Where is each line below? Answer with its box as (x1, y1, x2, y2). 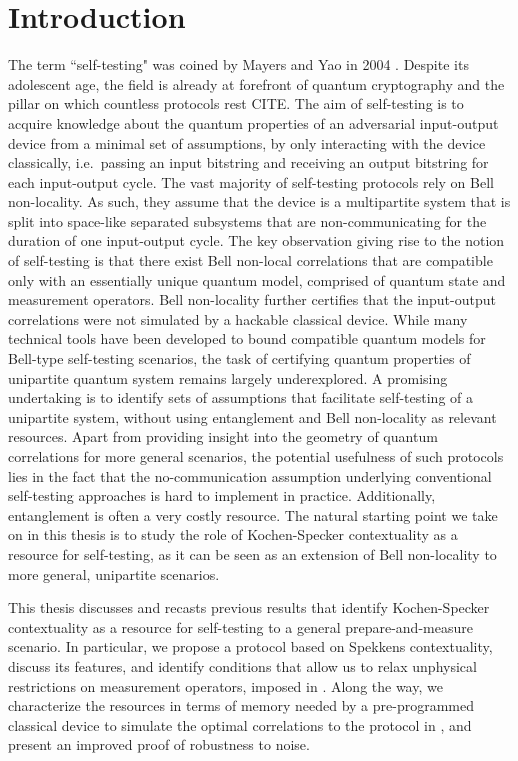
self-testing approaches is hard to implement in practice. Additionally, (8, 485, 436, 506)
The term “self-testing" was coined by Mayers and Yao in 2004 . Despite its (8, 54, 469, 75)
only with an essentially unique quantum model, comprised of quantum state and (8, 269, 506, 290)
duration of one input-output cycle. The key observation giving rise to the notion (8, 230, 505, 251)
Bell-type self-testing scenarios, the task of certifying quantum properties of (8, 348, 471, 369)
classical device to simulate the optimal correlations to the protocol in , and (8, 714, 472, 735)
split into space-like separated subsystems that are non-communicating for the (8, 210, 487, 231)
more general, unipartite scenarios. (8, 563, 220, 584)
